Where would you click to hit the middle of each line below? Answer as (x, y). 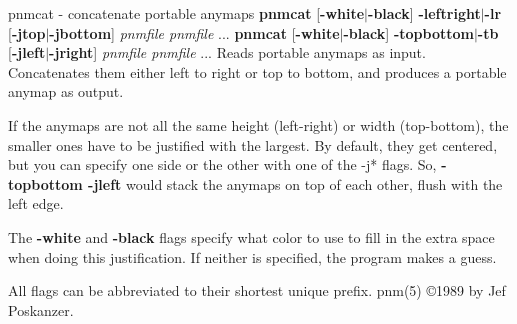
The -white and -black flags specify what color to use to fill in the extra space (251, 236)
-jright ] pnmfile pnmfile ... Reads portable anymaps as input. (237, 52)
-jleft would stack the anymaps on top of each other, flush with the (295, 183)
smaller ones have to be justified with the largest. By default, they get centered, (253, 144)
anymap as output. (66, 91)
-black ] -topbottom (408, 32)
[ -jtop (27, 32)
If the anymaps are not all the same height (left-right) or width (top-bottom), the (258, 124)
